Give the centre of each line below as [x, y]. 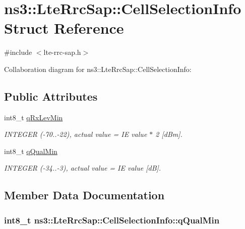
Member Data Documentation [84, 195]
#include [18, 52]
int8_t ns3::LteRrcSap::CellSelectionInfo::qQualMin [112, 220]
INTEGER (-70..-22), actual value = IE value [76, 134]
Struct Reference [64, 28]
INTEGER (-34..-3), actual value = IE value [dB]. [83, 168]
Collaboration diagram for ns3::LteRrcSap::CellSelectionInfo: [98, 69]
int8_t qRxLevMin [34, 117]
